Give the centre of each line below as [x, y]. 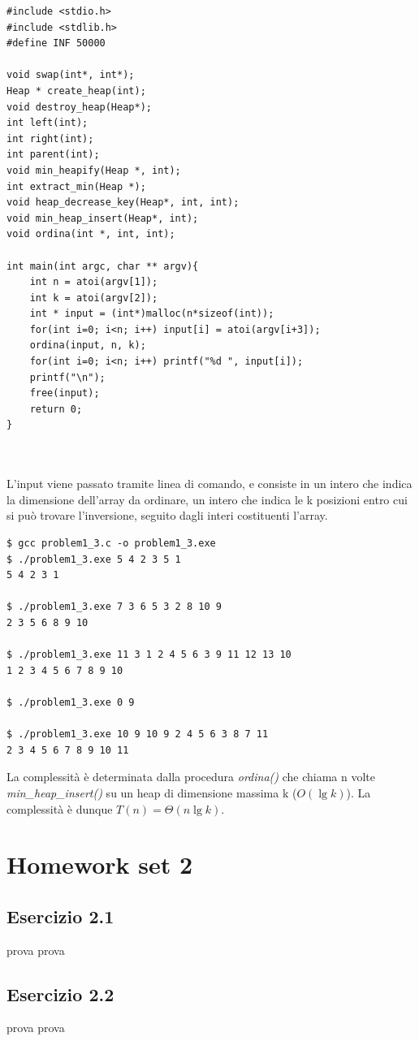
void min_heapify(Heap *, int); [94, 170]
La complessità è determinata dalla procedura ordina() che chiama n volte [191, 777]
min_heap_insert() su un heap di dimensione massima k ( [152, 792]
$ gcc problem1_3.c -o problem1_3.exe [111, 543]
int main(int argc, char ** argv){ [103, 266]
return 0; [56, 409]
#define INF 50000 [56, 43]
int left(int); [48, 123]
